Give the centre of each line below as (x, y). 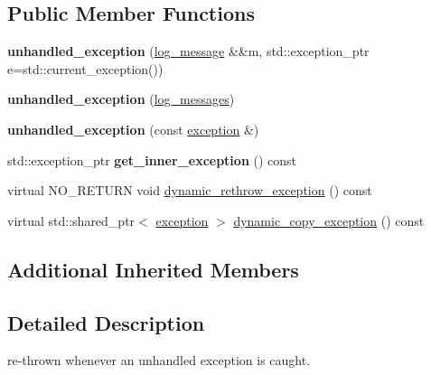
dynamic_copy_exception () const (329, 220)
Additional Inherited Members (153, 269)
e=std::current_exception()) (85, 68)
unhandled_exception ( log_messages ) (121, 99)
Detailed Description (106, 322)
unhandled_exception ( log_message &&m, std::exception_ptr (188, 51)
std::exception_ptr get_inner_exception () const (152, 159)
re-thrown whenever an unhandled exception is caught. (159, 360)
